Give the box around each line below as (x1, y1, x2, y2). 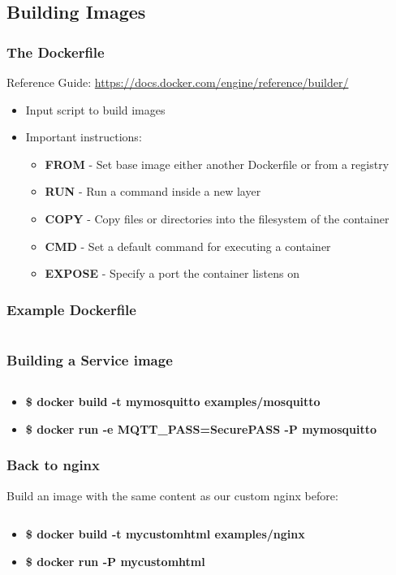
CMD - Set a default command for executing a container (45, 237, 331, 254)
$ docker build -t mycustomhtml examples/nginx (25, 525, 305, 543)
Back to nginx (6, 455, 101, 475)
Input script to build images (25, 101, 166, 118)
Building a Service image (6, 349, 173, 370)
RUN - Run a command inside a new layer (45, 183, 261, 200)
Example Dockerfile (6, 299, 136, 319)
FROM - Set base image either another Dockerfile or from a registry (45, 155, 390, 172)
